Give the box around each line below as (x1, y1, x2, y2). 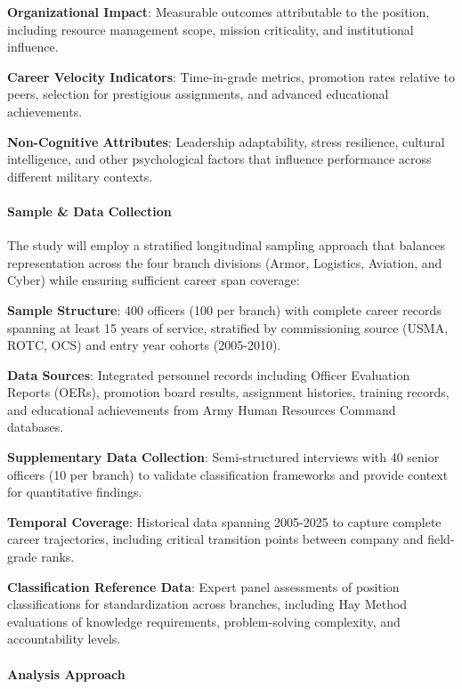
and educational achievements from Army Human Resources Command (7, 400, 396, 418)
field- (427, 530, 455, 548)
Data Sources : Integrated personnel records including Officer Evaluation (7, 365, 410, 384)
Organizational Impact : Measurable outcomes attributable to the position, (7, 3, 430, 20)
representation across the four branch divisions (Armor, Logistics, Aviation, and (7, 253, 442, 272)
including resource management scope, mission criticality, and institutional (7, 20, 414, 38)
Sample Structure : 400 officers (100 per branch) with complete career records (7, 300, 442, 319)
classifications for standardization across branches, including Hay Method (7, 595, 408, 613)
